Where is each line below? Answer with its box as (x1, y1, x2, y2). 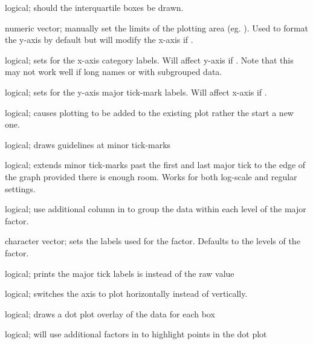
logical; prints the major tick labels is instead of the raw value (5, 267, 234, 279)
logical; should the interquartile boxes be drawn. (5, 1, 184, 13)
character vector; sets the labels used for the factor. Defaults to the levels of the (5, 235, 300, 247)
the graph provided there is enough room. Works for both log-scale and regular (5, 170, 297, 183)
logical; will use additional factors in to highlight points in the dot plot (5, 328, 267, 340)
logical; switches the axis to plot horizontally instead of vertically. (5, 287, 248, 300)
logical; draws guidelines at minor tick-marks (5, 138, 171, 151)
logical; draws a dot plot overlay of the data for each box (5, 307, 215, 320)
